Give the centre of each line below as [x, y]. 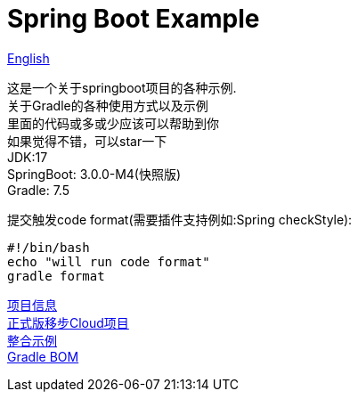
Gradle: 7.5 [38, 190]
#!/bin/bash [49, 247]
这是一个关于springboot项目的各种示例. [122, 87]
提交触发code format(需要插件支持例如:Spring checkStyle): [180, 219]
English [28, 58]
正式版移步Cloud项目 [68, 322]
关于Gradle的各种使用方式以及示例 [108, 105]
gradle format [56, 276]
